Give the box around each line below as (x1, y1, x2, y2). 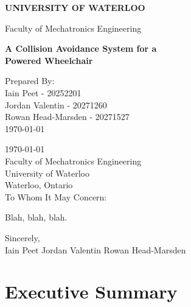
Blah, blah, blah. (5, 211, 68, 224)
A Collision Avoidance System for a (5, 42, 157, 55)
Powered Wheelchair (5, 54, 93, 66)
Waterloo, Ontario (5, 178, 73, 191)
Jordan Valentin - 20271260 (5, 98, 107, 111)
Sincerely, (5, 231, 40, 244)
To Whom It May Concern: (5, 190, 107, 203)
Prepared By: (5, 74, 55, 87)
